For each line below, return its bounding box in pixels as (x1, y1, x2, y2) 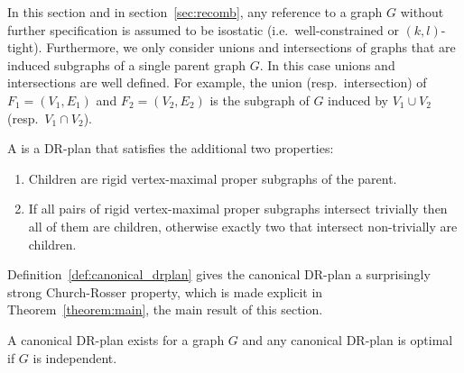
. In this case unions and (259, 55, 395, 74)
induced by (328, 90, 388, 109)
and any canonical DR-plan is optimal (242, 330, 453, 349)
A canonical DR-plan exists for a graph (7, 330, 225, 349)
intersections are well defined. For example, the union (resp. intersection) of (7, 73, 427, 92)
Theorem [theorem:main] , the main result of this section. (7, 300, 323, 319)
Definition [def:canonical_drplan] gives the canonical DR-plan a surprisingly (7, 265, 431, 284)
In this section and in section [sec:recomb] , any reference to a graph (7, 3, 383, 21)
